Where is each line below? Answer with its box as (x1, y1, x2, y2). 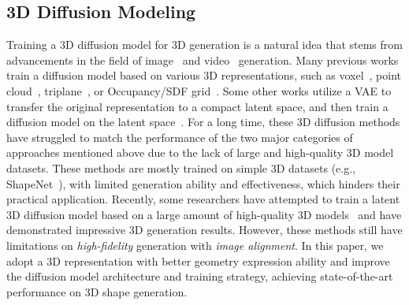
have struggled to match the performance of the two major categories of (6, 128, 353, 145)
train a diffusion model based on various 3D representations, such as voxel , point (6, 67, 402, 84)
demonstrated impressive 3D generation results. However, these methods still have (6, 221, 403, 238)
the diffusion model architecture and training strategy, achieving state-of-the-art (6, 268, 393, 285)
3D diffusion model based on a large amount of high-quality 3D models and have (6, 206, 402, 222)
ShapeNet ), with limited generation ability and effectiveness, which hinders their (6, 175, 400, 192)
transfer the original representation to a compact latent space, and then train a (6, 98, 389, 114)
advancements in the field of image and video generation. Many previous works (6, 51, 399, 68)
